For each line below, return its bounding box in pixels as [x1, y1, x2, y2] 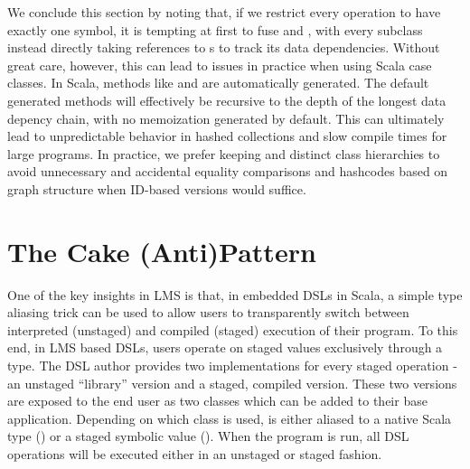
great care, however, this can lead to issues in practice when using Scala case [7, 55, 432, 74]
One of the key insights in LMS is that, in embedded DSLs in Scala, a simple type [7, 285, 463, 304]
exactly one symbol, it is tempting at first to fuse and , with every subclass [7, 20, 423, 39]
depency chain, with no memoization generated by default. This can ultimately [7, 108, 445, 127]
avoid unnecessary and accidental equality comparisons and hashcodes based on [7, 162, 448, 181]
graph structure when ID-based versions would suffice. [7, 179, 306, 198]
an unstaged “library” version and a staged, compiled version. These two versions [7, 373, 457, 392]
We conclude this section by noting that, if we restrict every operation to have [7, 3, 441, 21]
